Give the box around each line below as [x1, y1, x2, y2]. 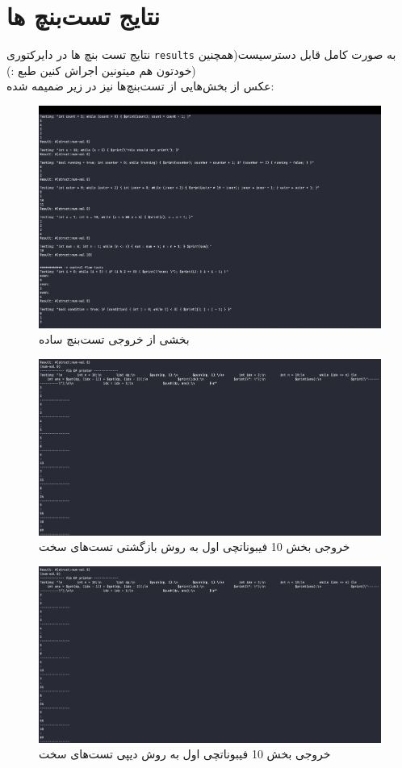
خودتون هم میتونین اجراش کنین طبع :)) [6, 61, 196, 78]
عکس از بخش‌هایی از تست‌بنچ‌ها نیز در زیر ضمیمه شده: [6, 77, 274, 94]
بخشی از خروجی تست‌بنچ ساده [39, 331, 190, 348]
